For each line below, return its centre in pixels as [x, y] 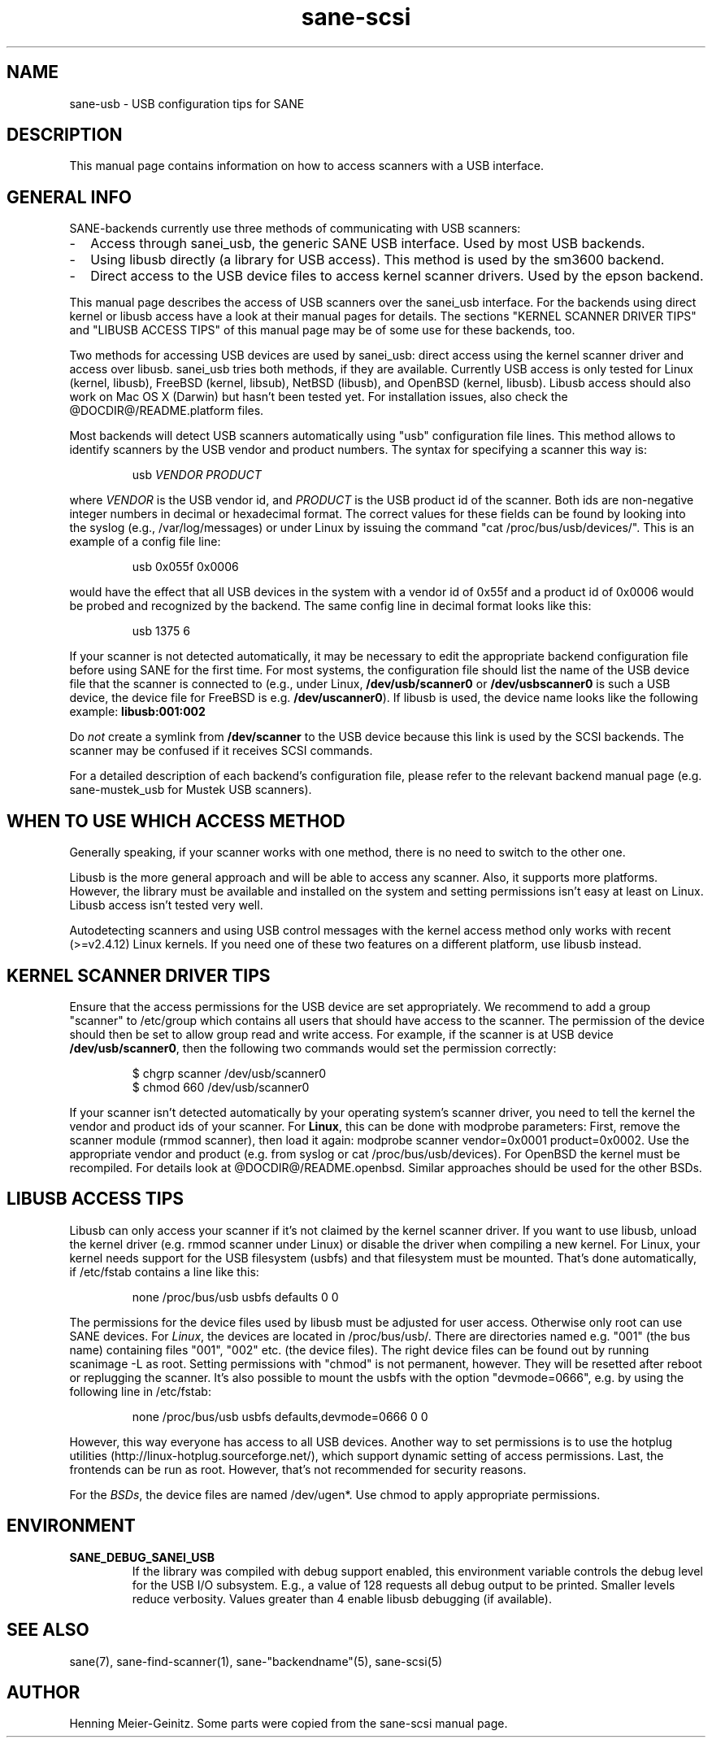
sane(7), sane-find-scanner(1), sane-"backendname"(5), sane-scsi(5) [256, 1661]
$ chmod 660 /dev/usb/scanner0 [221, 1087]
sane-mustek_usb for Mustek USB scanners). [191, 790]
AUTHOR [43, 1692]
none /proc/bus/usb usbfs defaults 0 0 [235, 1297]
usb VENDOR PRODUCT [197, 475]
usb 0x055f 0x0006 [185, 567]
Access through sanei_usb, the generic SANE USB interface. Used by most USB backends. [368, 244]
